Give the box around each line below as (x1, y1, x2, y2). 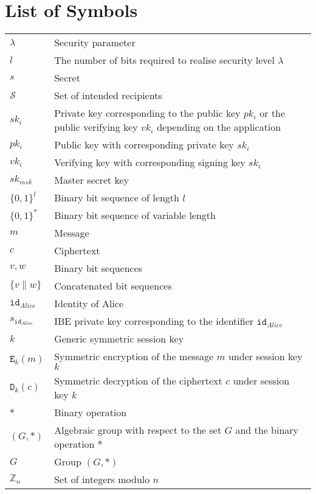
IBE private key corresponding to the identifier (54, 314, 254, 329)
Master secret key (54, 173, 129, 187)
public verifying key (54, 120, 138, 134)
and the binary (235, 423, 299, 437)
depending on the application (157, 120, 281, 134)
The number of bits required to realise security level (54, 53, 275, 68)
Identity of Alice (54, 296, 123, 311)
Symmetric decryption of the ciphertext (54, 374, 222, 388)
